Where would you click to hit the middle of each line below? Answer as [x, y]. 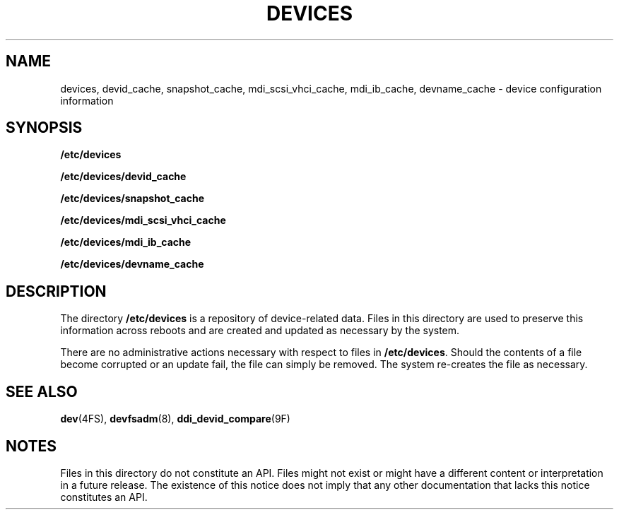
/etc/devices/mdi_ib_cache [126, 242]
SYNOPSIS [44, 128]
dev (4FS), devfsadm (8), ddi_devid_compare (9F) [175, 419]
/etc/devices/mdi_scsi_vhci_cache [143, 220]
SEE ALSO [42, 391]
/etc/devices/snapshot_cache [132, 199]
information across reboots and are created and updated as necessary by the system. [260, 331]
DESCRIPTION [56, 291]
